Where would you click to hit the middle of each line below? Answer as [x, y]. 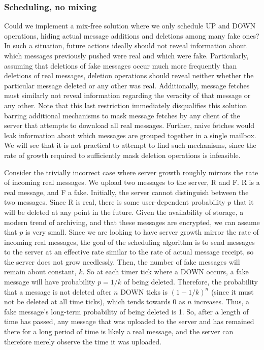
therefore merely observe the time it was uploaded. [83, 341]
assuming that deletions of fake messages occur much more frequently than [121, 65]
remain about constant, [40, 272]
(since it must [232, 291]
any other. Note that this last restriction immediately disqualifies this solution [126, 105]
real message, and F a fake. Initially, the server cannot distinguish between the [126, 192]
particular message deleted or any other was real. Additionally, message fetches [127, 85]
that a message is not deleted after [58, 291]
